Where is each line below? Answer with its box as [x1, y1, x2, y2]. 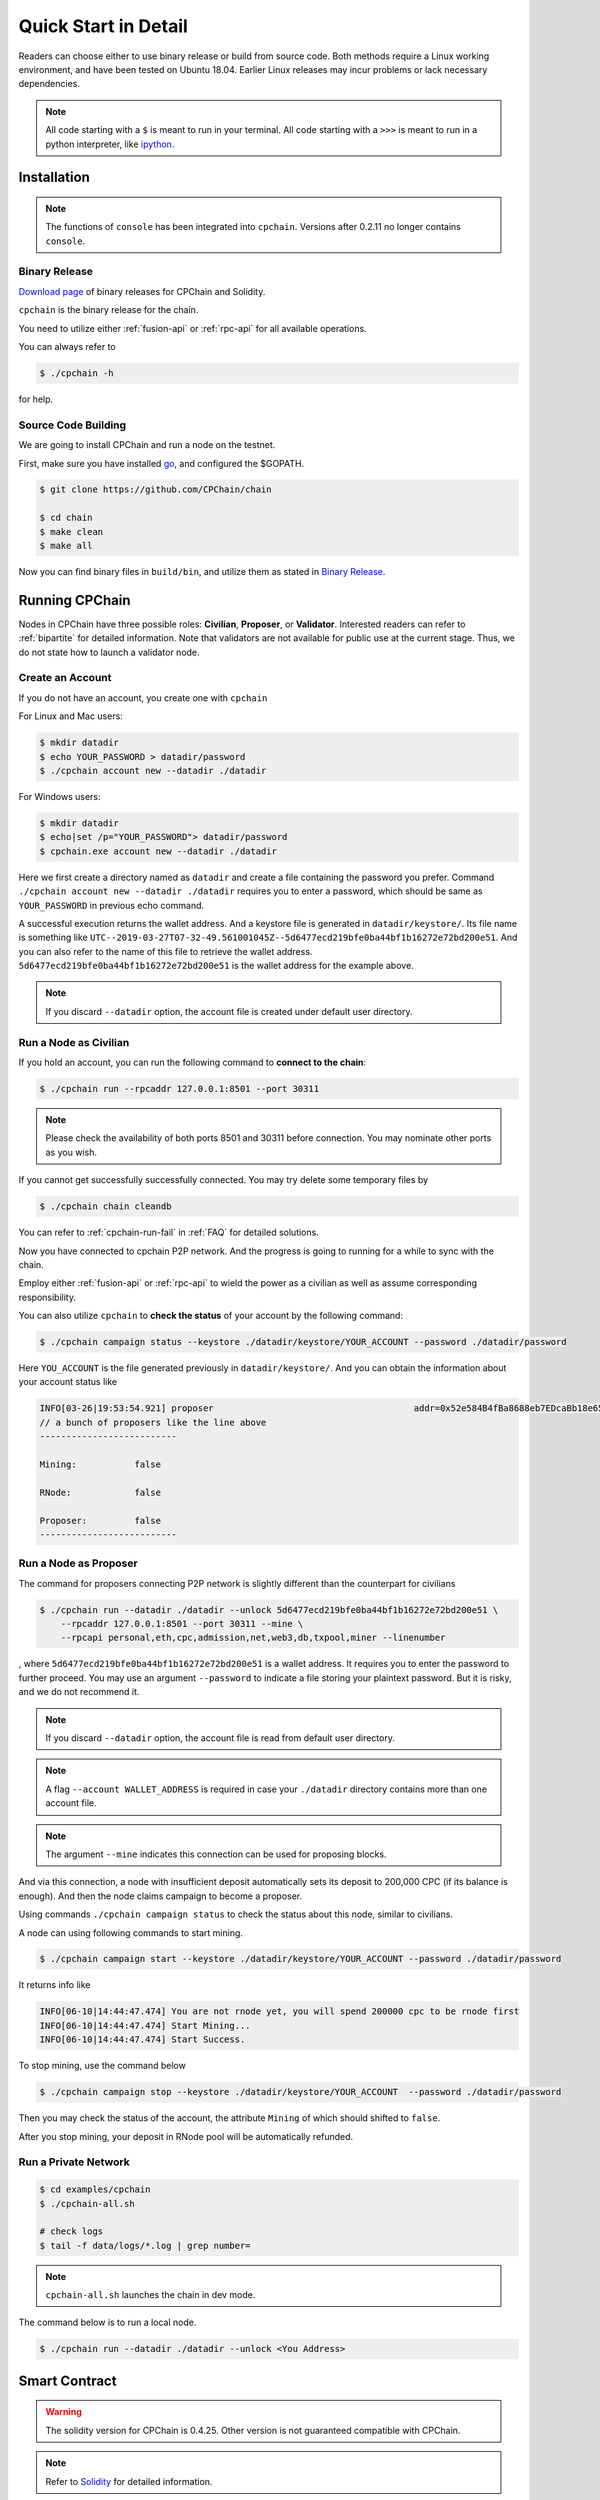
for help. [18, 393, 54, 405]
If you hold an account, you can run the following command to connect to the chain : [18, 1056, 367, 1069]
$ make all [39, 540, 93, 552]
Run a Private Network [18, 2155, 130, 2169]
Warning [45, 2406, 82, 2418]
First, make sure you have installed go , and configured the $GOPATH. [18, 457, 305, 469]
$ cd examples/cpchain [39, 2184, 151, 2195]
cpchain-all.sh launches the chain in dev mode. [45, 2289, 256, 2301]
